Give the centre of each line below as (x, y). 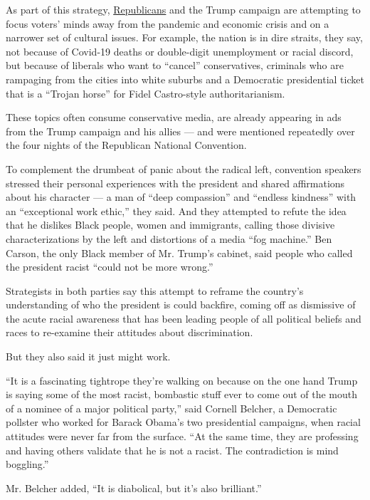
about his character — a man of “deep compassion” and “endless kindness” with (181, 197)
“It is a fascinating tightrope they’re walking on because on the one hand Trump (182, 380)
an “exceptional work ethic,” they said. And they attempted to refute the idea (176, 210)
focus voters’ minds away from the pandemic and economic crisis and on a (168, 23)
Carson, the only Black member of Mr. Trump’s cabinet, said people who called (179, 252)
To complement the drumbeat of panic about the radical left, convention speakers (184, 168)
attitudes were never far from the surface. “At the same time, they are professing (182, 436)
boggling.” (27, 464)
